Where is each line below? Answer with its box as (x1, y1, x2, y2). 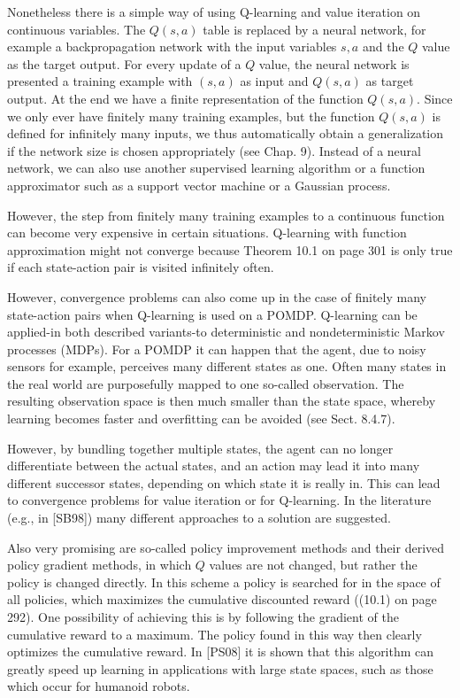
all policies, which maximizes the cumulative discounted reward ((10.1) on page (7, 590, 437, 609)
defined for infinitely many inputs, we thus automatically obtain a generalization (7, 124, 444, 143)
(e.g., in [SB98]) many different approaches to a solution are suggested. (7, 508, 391, 527)
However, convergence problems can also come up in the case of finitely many (7, 287, 426, 306)
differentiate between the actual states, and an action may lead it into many (7, 456, 420, 475)
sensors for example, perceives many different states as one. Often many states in (7, 357, 447, 376)
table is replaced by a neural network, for (203, 19, 426, 38)
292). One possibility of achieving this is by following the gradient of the (7, 608, 399, 625)
